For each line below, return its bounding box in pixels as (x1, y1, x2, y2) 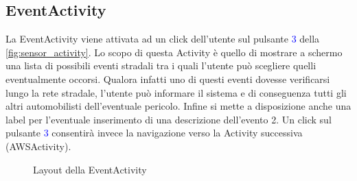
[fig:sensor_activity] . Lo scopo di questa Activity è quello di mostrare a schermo (5, 45, 343, 59)
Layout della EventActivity (33, 162, 147, 176)
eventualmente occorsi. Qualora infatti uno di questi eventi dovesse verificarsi (5, 71, 330, 86)
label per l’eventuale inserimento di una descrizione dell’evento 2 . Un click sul (5, 112, 332, 126)
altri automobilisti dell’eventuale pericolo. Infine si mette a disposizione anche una (5, 99, 352, 113)
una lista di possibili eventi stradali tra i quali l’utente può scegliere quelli (5, 58, 316, 73)
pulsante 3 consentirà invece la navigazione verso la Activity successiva (5, 125, 303, 140)
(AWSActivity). (5, 138, 71, 153)
